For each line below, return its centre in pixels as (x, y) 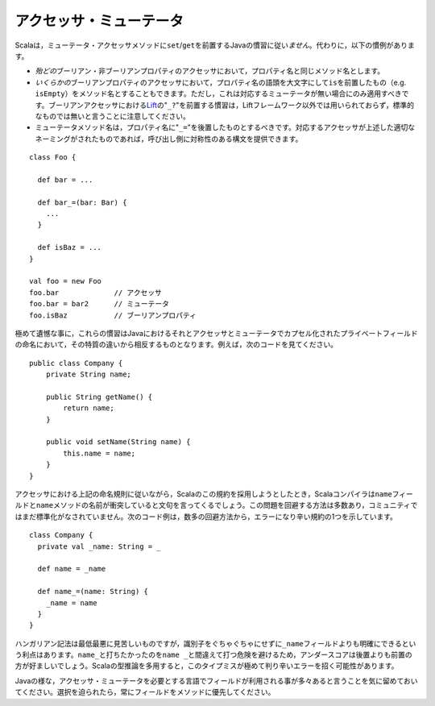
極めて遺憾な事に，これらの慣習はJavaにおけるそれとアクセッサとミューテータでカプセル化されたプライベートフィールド (216, 333)
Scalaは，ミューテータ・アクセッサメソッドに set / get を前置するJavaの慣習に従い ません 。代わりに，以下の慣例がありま (215, 45)
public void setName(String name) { (118, 442)
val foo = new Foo (66, 281)
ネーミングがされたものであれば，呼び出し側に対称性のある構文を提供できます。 (169, 139)
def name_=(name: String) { (93, 592)
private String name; (89, 374)
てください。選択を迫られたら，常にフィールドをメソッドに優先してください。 (145, 692)
